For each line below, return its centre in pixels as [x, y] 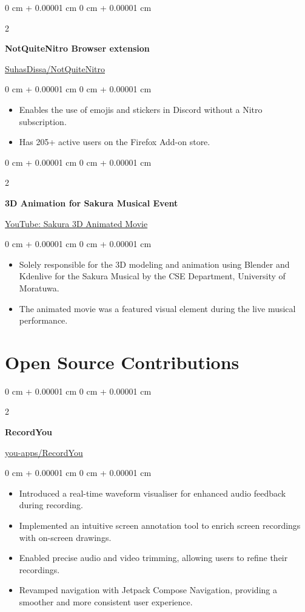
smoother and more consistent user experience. [106, 601]
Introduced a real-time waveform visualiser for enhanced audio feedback [152, 493]
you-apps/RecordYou [44, 452]
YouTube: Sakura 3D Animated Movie [76, 223]
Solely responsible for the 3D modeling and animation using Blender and [154, 264]
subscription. [43, 121]
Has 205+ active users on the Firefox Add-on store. [115, 142]
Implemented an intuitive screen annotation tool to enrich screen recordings [160, 525]
